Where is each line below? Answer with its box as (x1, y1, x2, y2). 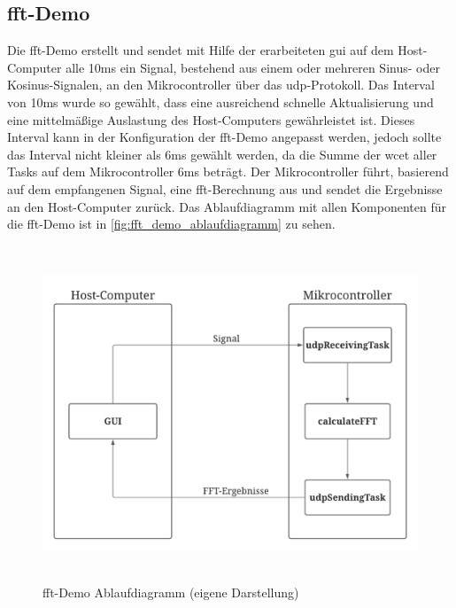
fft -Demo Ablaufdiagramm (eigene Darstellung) (43, 583, 299, 602)
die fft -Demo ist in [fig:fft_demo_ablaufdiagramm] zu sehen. (7, 214, 336, 233)
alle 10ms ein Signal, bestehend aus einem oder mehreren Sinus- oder (66, 58, 440, 76)
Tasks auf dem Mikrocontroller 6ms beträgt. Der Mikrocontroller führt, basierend (7, 162, 449, 181)
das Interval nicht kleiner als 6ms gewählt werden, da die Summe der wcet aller (7, 144, 437, 163)
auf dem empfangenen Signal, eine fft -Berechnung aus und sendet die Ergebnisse (7, 179, 443, 198)
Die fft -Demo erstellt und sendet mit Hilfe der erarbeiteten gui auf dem (7, 41, 394, 59)
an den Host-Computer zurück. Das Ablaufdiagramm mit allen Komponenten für (7, 197, 446, 215)
